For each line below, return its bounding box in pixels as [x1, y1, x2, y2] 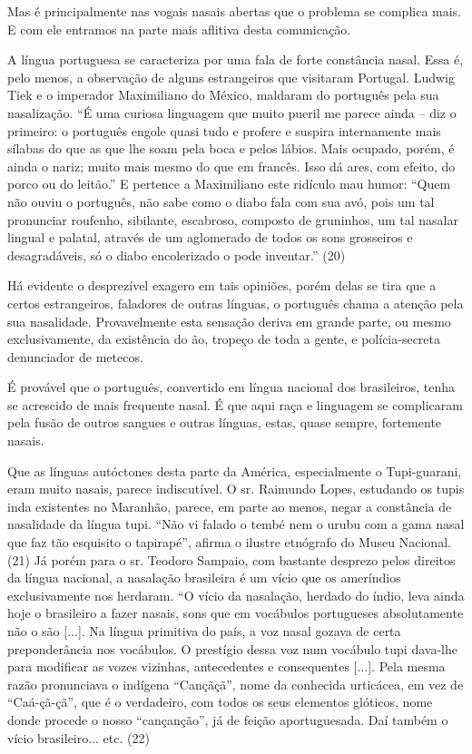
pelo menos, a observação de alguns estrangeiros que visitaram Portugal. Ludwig [7, 67, 455, 86]
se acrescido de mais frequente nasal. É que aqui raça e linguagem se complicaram [7, 395, 463, 414]
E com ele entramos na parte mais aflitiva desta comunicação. [7, 19, 351, 38]
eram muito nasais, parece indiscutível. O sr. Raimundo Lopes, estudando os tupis [7, 479, 465, 498]
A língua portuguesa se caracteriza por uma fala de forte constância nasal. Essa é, [7, 50, 464, 69]
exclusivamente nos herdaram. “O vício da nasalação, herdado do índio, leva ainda [7, 585, 465, 604]
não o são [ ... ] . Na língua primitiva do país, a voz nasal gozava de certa [7, 622, 401, 640]
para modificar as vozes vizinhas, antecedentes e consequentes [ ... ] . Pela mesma [7, 657, 446, 676]
